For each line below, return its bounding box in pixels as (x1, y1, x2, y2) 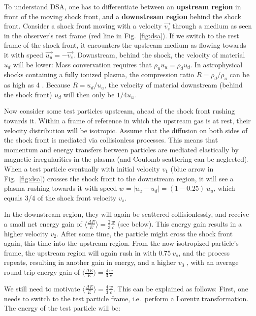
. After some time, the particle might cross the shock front (57, 228, 233, 238)
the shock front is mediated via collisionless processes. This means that (4, 135, 218, 145)
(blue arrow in (170, 163, 214, 173)
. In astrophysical (190, 59, 243, 69)
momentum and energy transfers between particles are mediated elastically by (4, 144, 239, 154)
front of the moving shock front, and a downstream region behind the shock (4, 11, 241, 21)
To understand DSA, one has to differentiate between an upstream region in (4, 1, 241, 11)
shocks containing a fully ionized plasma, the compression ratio (4, 69, 194, 80)
